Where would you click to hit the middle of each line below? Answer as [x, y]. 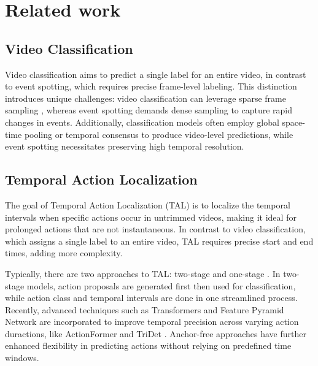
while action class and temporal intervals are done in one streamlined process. [151, 298]
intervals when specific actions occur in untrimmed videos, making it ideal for [151, 217]
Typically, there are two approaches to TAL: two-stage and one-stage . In [143, 273]
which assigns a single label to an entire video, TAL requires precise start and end [159, 241]
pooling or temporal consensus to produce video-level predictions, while [159, 134]
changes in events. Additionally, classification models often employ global [142, 122]
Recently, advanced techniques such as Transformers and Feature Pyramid [145, 309]
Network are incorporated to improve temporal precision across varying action [152, 322]
